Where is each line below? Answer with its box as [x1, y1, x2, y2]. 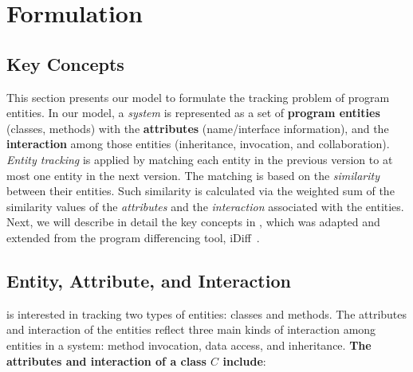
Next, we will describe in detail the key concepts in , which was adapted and [6, 213, 380, 230]
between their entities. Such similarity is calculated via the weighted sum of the [6, 182, 395, 199]
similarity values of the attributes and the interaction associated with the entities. [6, 198, 404, 214]
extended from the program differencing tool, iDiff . [6, 229, 260, 245]
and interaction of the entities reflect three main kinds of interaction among [6, 321, 376, 338]
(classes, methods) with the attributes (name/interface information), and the [6, 119, 389, 136]
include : [222, 352, 266, 369]
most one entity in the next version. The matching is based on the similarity [6, 166, 380, 183]
